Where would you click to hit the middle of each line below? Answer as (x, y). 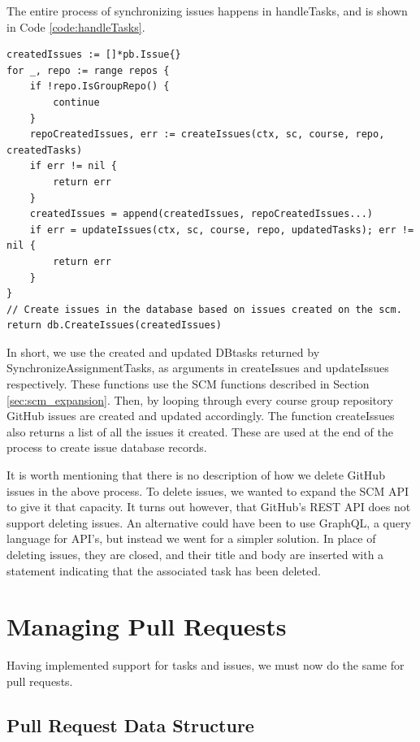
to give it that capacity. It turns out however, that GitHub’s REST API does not (209, 507)
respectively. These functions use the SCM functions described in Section (188, 384)
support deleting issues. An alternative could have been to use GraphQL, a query (209, 522)
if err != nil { (74, 166)
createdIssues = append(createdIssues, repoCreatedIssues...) (201, 214)
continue (76, 102)
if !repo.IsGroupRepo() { (100, 87)
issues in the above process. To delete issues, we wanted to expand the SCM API (208, 490)
